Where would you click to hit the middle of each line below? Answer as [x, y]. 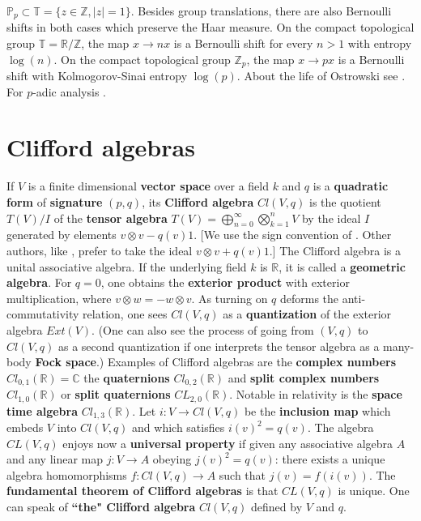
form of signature [55, 202]
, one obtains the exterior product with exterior [225, 282]
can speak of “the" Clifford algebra [101, 507]
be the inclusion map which [317, 410]
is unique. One [374, 491]
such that [242, 474]
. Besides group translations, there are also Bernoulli [261, 11]
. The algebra [340, 427]
